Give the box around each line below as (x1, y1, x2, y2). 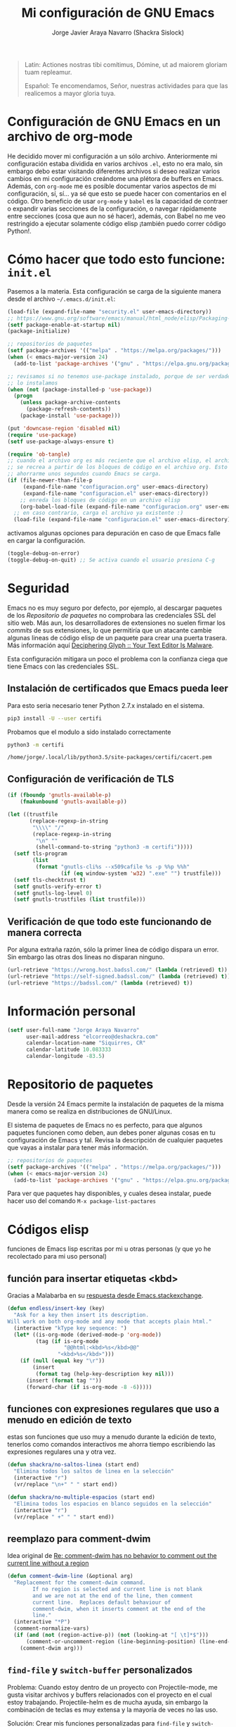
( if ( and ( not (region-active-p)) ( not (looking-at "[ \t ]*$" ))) (13, 1632, 209, 1639)
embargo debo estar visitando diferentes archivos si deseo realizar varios (7, 167, 221, 175)
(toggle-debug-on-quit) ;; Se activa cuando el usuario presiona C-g (7, 556, 216, 564)
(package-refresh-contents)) (25, 406, 112, 413)
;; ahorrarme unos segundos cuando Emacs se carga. (7, 470, 162, 478)
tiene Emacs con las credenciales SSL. (7, 662, 119, 671)
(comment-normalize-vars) (13, 1625, 90, 1632)
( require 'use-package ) (7, 431, 77, 438)
